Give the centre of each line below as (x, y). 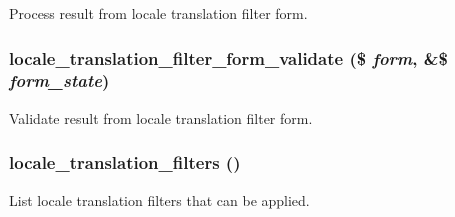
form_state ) (59, 80)
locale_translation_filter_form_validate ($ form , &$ (228, 57)
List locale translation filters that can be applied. (159, 199)
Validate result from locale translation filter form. (161, 117)
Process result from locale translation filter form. (158, 13)
